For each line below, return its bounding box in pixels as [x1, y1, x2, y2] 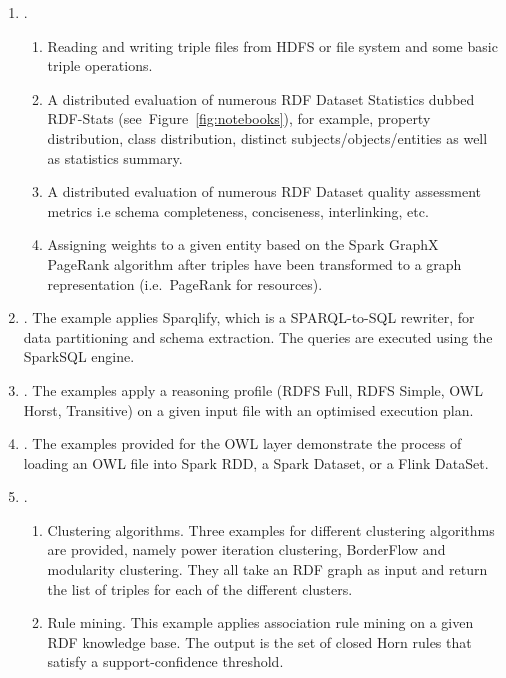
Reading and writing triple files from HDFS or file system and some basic [47, 35, 498, 56]
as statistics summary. [47, 147, 183, 168]
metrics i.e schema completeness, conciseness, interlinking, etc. [47, 200, 429, 221]
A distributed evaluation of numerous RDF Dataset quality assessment [47, 181, 482, 202]
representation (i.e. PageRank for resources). [47, 273, 323, 294]
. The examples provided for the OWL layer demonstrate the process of [23, 433, 462, 454]
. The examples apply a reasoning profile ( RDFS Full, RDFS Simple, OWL [23, 379, 483, 400]
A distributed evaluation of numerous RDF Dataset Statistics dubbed [47, 88, 475, 109]
